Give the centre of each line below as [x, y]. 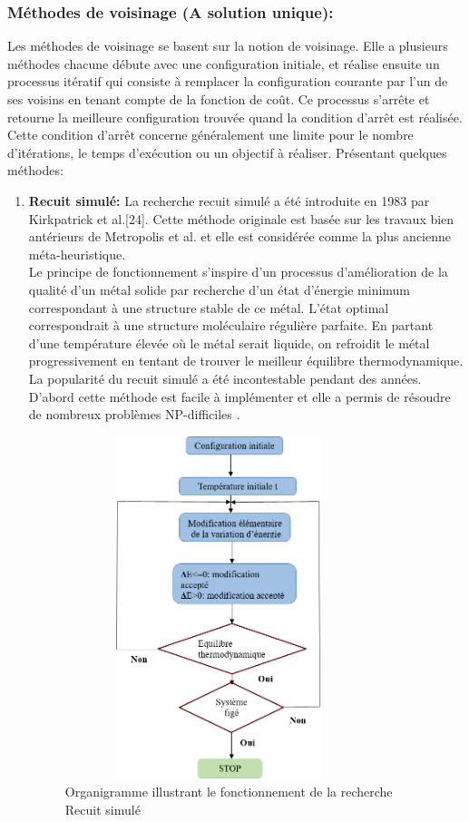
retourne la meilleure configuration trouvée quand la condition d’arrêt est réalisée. [235, 117]
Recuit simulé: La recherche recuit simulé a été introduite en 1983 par [229, 200]
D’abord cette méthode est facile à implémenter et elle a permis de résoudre [239, 396]
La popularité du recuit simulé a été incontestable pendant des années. [225, 378]
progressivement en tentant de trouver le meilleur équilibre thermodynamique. [246, 361]
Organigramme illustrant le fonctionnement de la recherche [229, 792]
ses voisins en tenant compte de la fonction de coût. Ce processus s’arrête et [219, 99]
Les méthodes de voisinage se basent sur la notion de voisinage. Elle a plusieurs [228, 46]
